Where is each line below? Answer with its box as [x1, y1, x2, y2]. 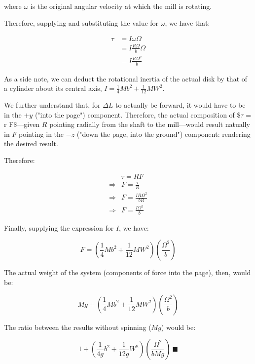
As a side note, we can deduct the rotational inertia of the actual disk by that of [4, 73, 248, 83]
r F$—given [4, 119, 40, 129]
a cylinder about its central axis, [4, 83, 102, 93]
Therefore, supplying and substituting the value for [4, 17, 159, 28]
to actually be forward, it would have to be [115, 99, 246, 110]
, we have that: [165, 17, 210, 28]
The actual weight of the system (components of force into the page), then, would [4, 267, 251, 278]
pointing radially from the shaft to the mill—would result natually [49, 119, 250, 129]
